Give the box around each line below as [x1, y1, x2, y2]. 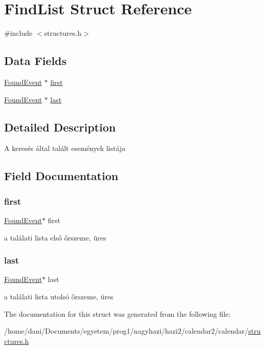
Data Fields [4, 53, 67, 69]
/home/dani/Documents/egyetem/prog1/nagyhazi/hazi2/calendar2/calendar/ [4, 325, 249, 336]
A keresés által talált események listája [4, 143, 126, 154]
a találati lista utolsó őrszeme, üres [4, 291, 114, 301]
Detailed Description [4, 119, 116, 135]
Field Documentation [4, 168, 119, 184]
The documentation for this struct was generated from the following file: [4, 308, 231, 319]
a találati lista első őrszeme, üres [4, 232, 106, 243]
